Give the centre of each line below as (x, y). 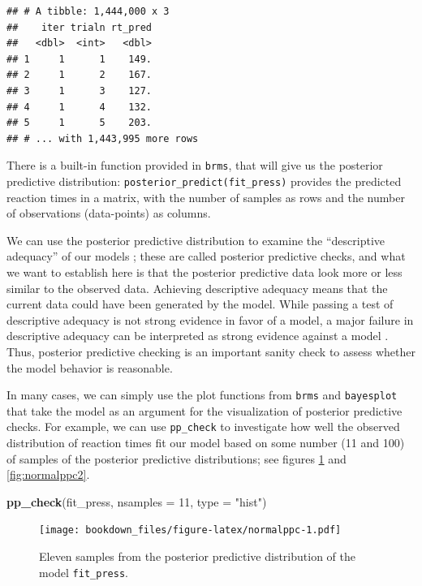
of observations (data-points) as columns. (109, 213)
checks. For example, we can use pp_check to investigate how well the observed (203, 427)
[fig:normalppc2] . (48, 474)
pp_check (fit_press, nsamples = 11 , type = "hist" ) (137, 501)
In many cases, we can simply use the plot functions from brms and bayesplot (202, 395)
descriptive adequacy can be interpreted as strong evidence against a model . (198, 336)
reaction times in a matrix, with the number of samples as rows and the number (206, 197)
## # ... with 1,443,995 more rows (103, 138)
